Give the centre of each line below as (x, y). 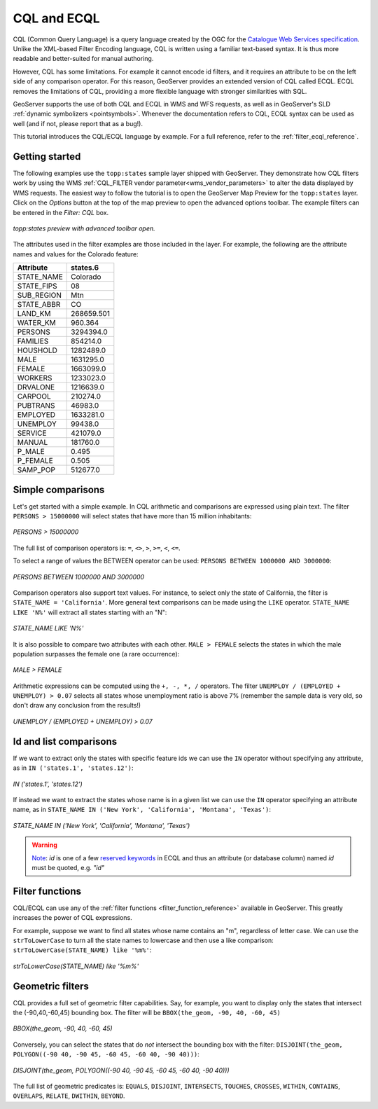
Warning (44, 845)
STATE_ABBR (39, 305)
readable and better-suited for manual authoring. (83, 59)
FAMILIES (33, 341)
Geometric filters (51, 986)
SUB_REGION (40, 296)
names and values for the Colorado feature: (76, 254)
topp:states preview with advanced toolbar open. (84, 228)
